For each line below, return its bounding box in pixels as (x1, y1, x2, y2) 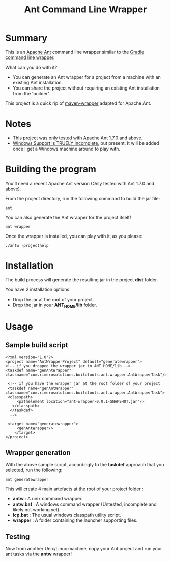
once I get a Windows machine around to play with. (12, 145, 121, 152)
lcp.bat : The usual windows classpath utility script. (12, 512, 121, 518)
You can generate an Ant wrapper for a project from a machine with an (12, 74, 161, 80)
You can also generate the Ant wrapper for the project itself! (5, 214, 131, 220)
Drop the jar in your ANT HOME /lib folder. (12, 302, 97, 309)
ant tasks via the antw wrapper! (5, 551, 72, 557)
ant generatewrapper (5, 477, 49, 482)
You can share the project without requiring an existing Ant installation (12, 85, 160, 91)
